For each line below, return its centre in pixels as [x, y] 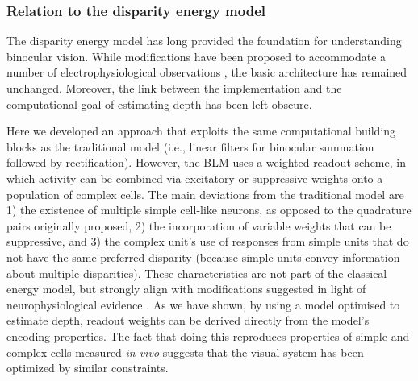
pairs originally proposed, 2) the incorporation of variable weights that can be [199, 225]
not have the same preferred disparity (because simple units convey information [203, 257]
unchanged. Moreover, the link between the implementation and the [174, 88]
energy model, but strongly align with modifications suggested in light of [186, 289]
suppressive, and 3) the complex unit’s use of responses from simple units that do [208, 241]
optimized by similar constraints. [88, 368]
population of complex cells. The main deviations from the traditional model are [205, 194]
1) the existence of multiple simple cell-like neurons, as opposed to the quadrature [209, 210]
